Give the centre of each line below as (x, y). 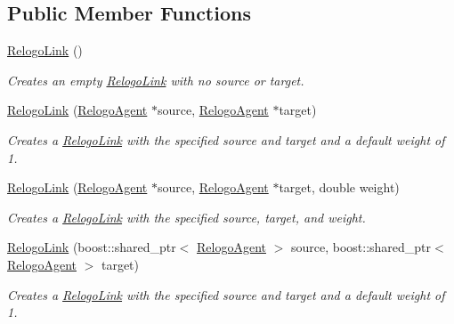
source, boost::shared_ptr (361, 247)
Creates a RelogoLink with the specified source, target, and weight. (186, 217)
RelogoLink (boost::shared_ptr (92, 247)
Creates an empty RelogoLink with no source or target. (156, 80)
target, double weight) (339, 187)
